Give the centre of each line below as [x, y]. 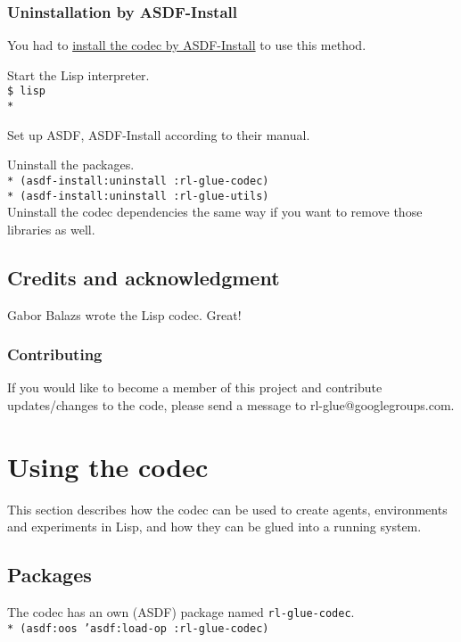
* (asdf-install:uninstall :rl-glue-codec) [138, 181]
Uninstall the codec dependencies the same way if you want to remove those [215, 212]
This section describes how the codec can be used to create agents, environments [227, 509]
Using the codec [108, 466]
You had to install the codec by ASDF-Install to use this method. [187, 45]
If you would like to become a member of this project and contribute [195, 387]
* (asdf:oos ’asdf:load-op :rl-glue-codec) [138, 628]
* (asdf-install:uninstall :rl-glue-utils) [138, 196]
